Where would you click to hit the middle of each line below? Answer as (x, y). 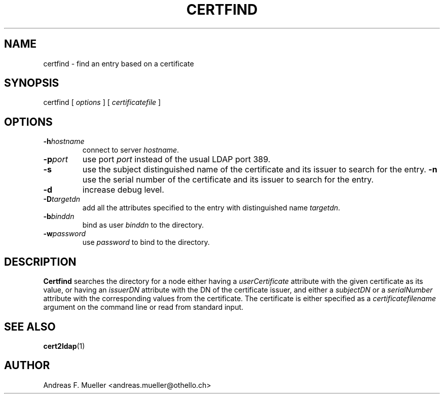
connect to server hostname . (131, 150)
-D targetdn (62, 199)
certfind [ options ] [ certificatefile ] (102, 102)
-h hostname (64, 141)
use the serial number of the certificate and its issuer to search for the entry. (228, 180)
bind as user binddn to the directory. (143, 225)
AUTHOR (27, 366)
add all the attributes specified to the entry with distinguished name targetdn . (211, 208)
